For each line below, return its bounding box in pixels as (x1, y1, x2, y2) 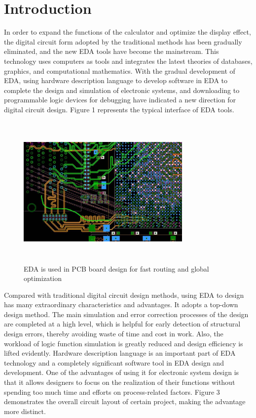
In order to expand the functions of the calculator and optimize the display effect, (4, 27, 251, 37)
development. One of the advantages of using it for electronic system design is (4, 367, 239, 377)
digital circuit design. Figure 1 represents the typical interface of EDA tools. (4, 104, 234, 114)
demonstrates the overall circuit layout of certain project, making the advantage (4, 396, 246, 407)
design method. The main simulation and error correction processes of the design (4, 309, 249, 319)
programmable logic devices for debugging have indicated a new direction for (4, 94, 236, 105)
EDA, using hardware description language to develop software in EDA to (4, 75, 228, 86)
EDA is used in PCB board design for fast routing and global (24, 263, 209, 274)
